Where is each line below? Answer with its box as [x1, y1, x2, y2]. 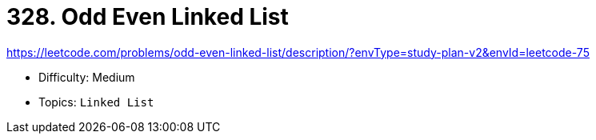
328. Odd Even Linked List [6, 3, 289, 30]
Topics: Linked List [38, 94, 154, 109]
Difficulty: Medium [38, 70, 135, 84]
